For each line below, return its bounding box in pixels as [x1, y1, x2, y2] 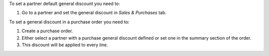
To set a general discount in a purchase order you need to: [9, 19, 130, 25]
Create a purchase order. [21, 28, 73, 34]
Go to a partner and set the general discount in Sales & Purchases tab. [21, 10, 167, 16]
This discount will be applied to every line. [21, 42, 108, 48]
